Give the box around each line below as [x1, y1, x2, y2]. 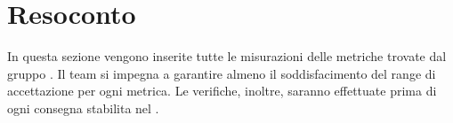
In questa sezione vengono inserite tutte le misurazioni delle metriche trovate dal [7, 47, 447, 65]
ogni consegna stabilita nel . [7, 98, 159, 117]
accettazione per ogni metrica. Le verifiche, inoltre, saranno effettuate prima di [7, 81, 437, 100]
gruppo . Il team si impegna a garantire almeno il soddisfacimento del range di [7, 64, 436, 82]
